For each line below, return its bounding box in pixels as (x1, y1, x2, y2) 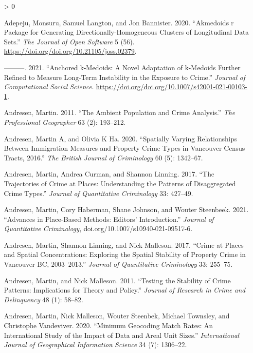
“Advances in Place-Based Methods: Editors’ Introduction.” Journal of (4, 214, 214, 224)
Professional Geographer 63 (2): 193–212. (4, 117, 126, 127)
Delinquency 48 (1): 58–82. (4, 294, 83, 304)
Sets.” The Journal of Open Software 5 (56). (4, 36, 135, 46)
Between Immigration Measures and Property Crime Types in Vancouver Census (4, 143, 245, 153)
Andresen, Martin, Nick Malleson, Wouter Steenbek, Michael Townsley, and (4, 311, 230, 321)
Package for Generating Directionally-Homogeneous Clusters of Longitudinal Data (4, 27, 249, 37)
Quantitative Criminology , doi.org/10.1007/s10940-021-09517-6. (4, 223, 193, 234)
